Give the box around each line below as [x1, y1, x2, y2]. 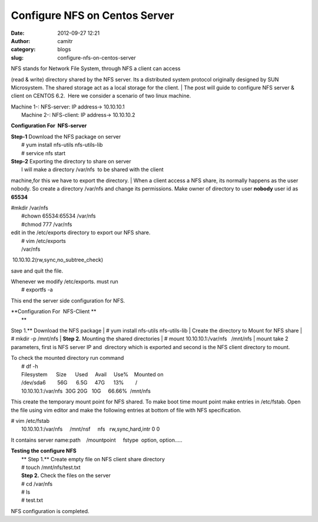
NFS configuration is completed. [11, 507, 90, 514]
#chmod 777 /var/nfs [21, 221, 72, 228]
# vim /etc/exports [21, 237, 66, 244]
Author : [11, 37, 31, 44]
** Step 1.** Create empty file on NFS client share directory [21, 455, 165, 462]
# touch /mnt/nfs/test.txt [21, 464, 81, 471]
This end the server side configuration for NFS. [11, 297, 125, 304]
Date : [11, 29, 25, 37]
